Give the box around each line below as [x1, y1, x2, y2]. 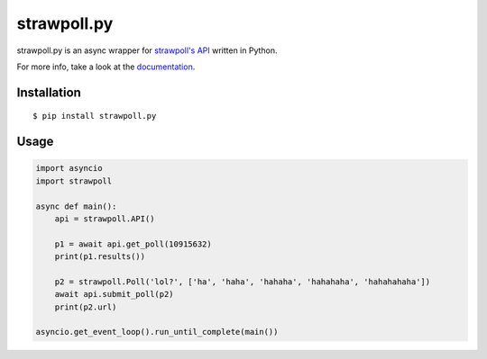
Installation [16, 85, 81, 100]
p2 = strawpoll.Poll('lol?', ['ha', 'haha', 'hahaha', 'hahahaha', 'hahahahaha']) [54, 276, 431, 287]
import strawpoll [35, 175, 113, 186]
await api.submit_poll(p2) [54, 289, 175, 300]
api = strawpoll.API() [54, 213, 155, 224]
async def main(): [35, 201, 117, 211]
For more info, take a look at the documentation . [16, 61, 196, 72]
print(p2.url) [54, 301, 117, 312]
